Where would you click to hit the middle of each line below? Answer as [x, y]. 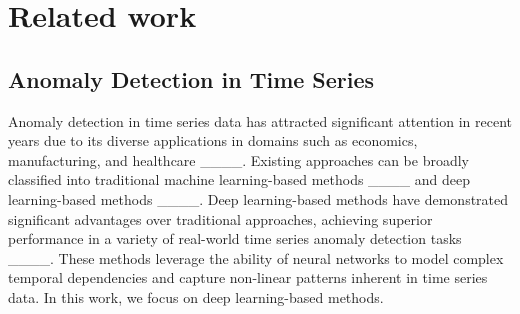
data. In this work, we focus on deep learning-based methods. [196, 296]
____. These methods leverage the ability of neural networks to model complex [256, 257]
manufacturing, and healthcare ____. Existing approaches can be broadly [239, 159]
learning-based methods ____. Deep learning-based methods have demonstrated [258, 198]
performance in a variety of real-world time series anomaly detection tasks [235, 238]
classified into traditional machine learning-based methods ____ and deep [239, 179]
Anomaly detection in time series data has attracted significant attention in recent [260, 120]
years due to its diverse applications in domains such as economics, [213, 140]
